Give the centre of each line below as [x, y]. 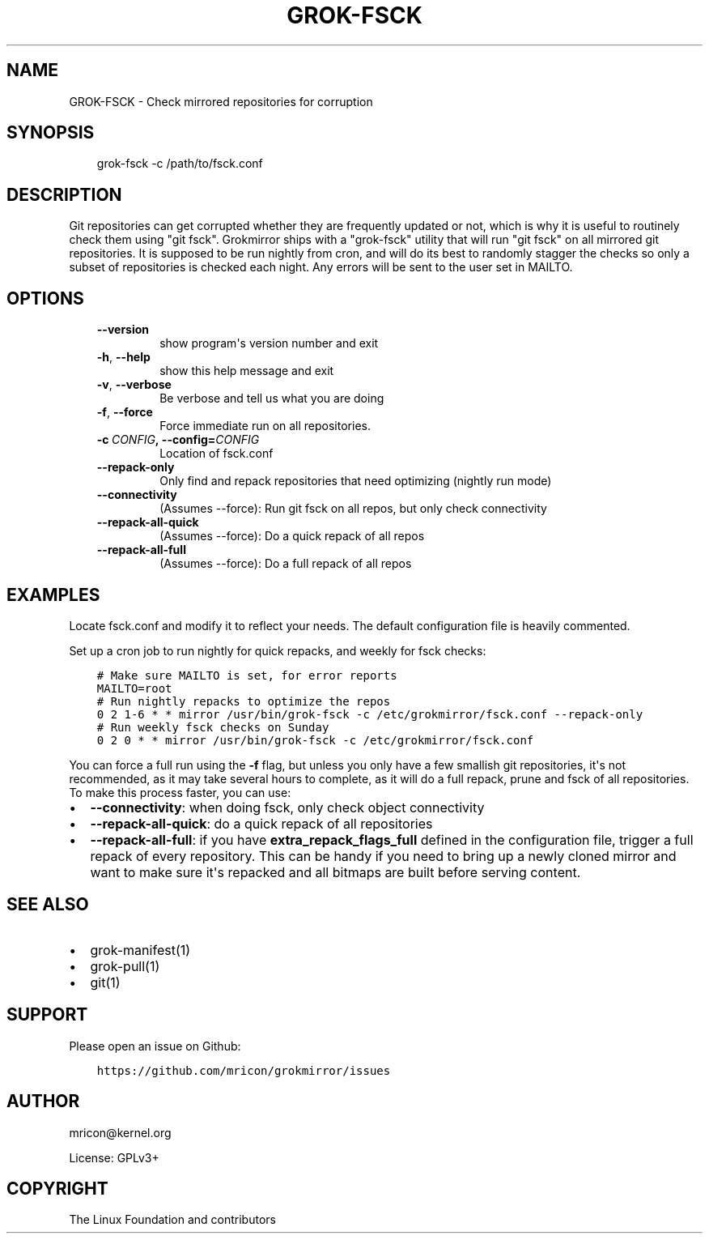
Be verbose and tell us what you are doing [272, 398]
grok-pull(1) [125, 966]
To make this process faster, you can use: [180, 792]
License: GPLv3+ [114, 1157]
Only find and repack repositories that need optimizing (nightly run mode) [356, 481]
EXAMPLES [53, 594]
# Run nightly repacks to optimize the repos [244, 701]
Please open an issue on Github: [155, 1046]
